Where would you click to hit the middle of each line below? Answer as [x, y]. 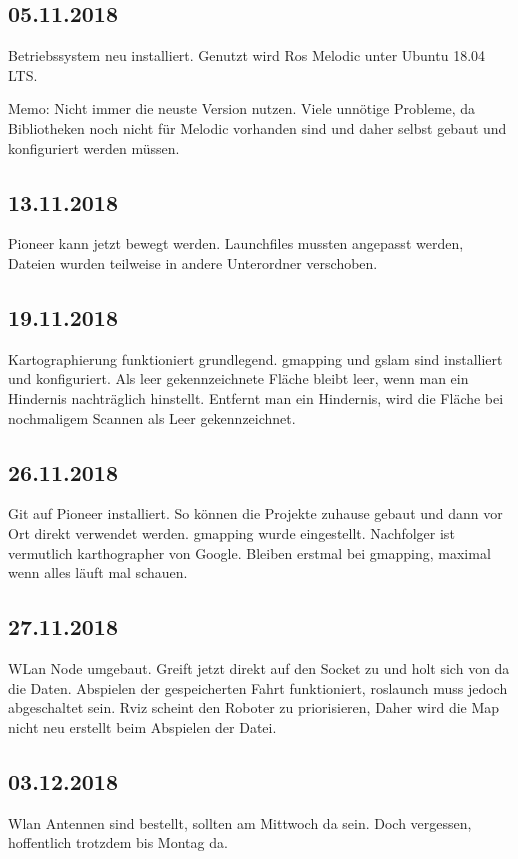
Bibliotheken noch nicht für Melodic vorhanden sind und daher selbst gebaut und [257, 127]
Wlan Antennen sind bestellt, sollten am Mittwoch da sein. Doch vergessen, [240, 822]
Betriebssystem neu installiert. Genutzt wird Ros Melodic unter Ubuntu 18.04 [247, 55]
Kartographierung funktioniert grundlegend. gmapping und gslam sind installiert [255, 358]
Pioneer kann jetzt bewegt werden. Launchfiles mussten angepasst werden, [236, 243]
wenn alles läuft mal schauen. [98, 572]
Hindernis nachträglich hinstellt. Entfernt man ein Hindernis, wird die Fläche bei [256, 397]
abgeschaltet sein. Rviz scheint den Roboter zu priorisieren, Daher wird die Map [254, 707]
